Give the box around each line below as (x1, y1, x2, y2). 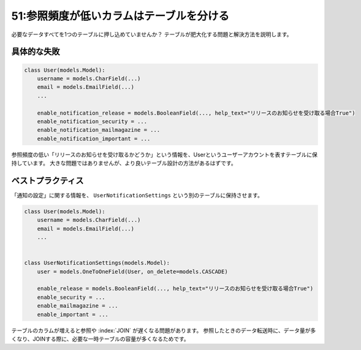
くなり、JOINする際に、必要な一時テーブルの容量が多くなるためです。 (11, 335, 189, 343)
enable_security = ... (37, 294, 105, 300)
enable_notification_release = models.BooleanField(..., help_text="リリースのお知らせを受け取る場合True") (37, 109, 355, 116)
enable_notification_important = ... (37, 135, 151, 142)
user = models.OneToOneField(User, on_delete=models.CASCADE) (37, 268, 228, 275)
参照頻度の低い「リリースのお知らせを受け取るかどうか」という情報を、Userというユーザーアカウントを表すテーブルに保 (11, 151, 318, 158)
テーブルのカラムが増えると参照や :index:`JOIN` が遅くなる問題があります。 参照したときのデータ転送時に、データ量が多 (11, 327, 316, 334)
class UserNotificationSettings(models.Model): (24, 259, 170, 267)
